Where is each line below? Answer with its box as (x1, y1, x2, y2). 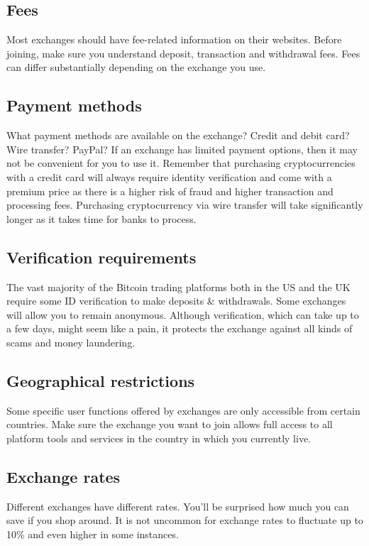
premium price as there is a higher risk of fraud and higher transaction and (6, 183, 334, 198)
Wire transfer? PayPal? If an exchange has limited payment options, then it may (6, 141, 358, 156)
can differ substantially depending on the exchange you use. (6, 60, 266, 75)
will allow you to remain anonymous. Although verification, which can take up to (6, 307, 359, 322)
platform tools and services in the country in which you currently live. (6, 430, 312, 445)
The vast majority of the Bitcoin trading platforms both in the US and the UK (6, 279, 351, 294)
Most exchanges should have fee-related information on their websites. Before (6, 32, 342, 47)
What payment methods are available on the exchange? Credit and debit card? (6, 128, 350, 143)
